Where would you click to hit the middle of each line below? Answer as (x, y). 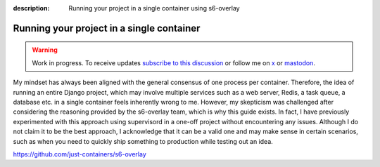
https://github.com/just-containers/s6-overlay (80, 154)
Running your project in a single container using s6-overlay (154, 8)
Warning (45, 50)
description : (31, 8)
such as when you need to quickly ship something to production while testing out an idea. (143, 141)
